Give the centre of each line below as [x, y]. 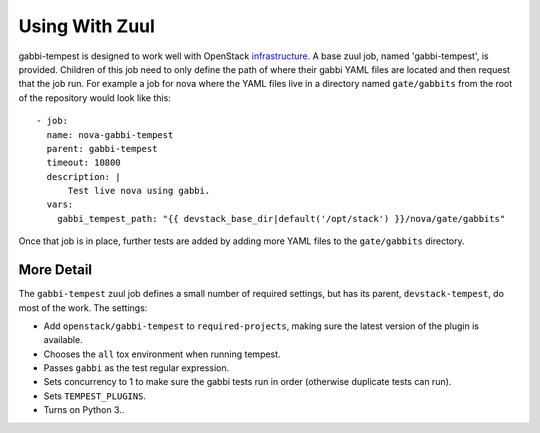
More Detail [55, 270]
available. [63, 340]
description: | [83, 176]
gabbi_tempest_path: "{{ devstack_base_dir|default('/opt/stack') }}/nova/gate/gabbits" [281, 218]
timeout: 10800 [83, 163]
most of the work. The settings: [83, 307]
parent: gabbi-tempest [102, 148]
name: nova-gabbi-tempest [110, 134]
